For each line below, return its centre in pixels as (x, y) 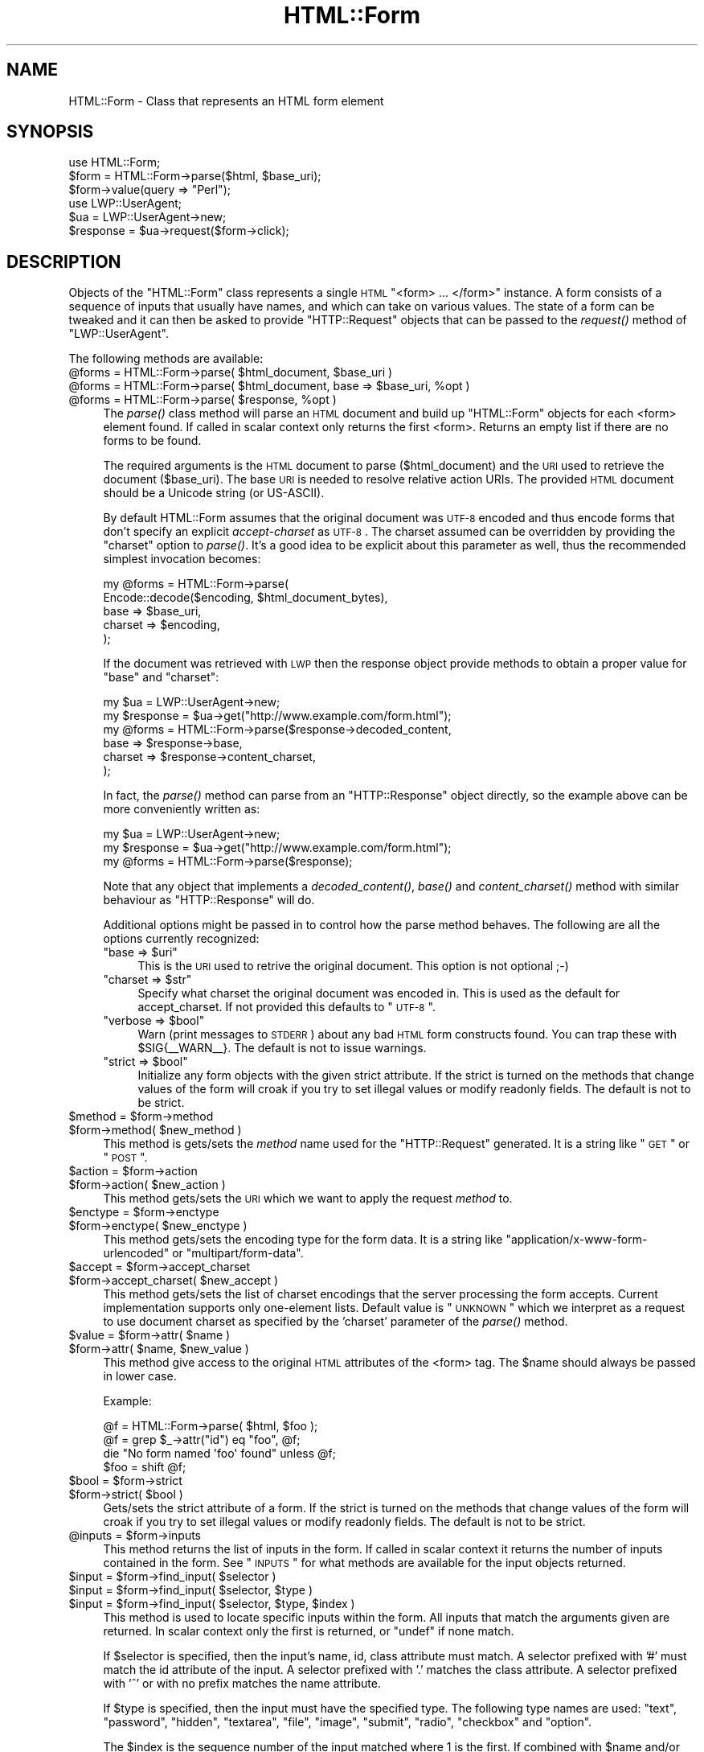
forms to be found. (152, 441)
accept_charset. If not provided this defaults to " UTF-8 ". (287, 1007)
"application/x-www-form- (577, 1240)
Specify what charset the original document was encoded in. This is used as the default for (379, 993)
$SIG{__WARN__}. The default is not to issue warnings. (282, 1048)
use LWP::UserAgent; (125, 204)
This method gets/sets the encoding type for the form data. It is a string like (303, 1240)
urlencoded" (136, 1253)
